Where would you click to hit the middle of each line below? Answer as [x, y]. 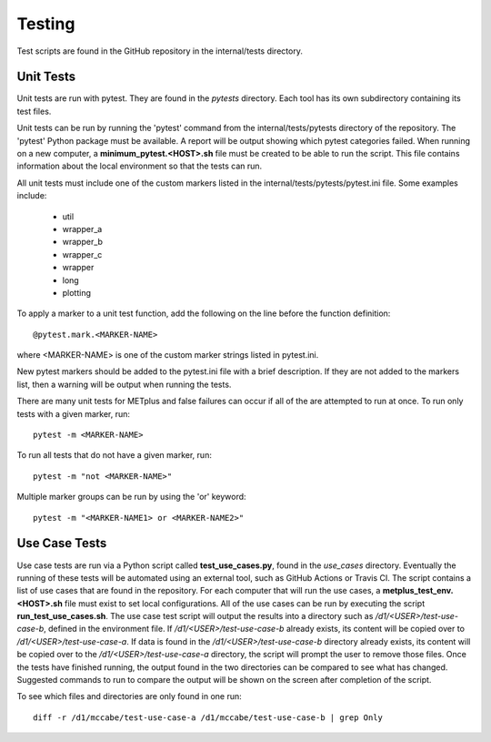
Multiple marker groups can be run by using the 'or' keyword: [131, 497]
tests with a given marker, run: [74, 413]
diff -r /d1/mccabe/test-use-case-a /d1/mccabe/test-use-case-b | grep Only [208, 717]
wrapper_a [82, 229]
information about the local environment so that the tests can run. [140, 166]
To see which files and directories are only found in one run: [130, 696]
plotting [76, 292]
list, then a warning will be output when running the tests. [124, 384]
